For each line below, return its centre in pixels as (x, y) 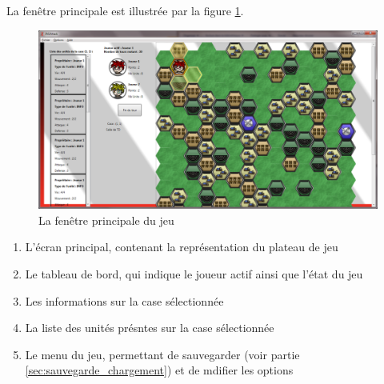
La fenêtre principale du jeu (106, 220)
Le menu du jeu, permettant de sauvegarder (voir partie (162, 354)
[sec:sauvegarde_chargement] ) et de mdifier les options (159, 370)
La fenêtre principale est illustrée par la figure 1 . (125, 10)
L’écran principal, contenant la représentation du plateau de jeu (182, 247)
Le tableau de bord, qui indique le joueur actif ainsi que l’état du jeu (194, 273)
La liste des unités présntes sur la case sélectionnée (150, 328)
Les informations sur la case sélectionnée (124, 300)
